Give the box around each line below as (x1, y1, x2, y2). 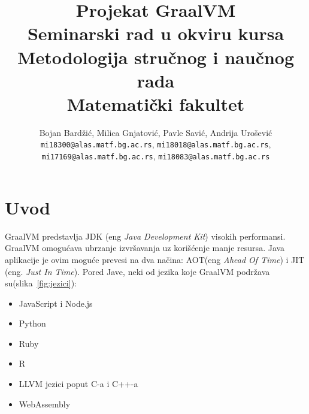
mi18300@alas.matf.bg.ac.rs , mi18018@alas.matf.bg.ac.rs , (40, 138, 271, 150)
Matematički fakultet (66, 91, 245, 116)
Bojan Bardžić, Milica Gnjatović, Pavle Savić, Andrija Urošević (39, 126, 272, 138)
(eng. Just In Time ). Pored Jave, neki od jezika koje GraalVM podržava (5, 265, 270, 277)
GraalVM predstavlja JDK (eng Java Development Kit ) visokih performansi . (5, 229, 286, 242)
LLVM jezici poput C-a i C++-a (19, 377, 138, 390)
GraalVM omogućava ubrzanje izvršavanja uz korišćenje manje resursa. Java (5, 241, 285, 254)
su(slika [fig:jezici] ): (5, 277, 77, 289)
